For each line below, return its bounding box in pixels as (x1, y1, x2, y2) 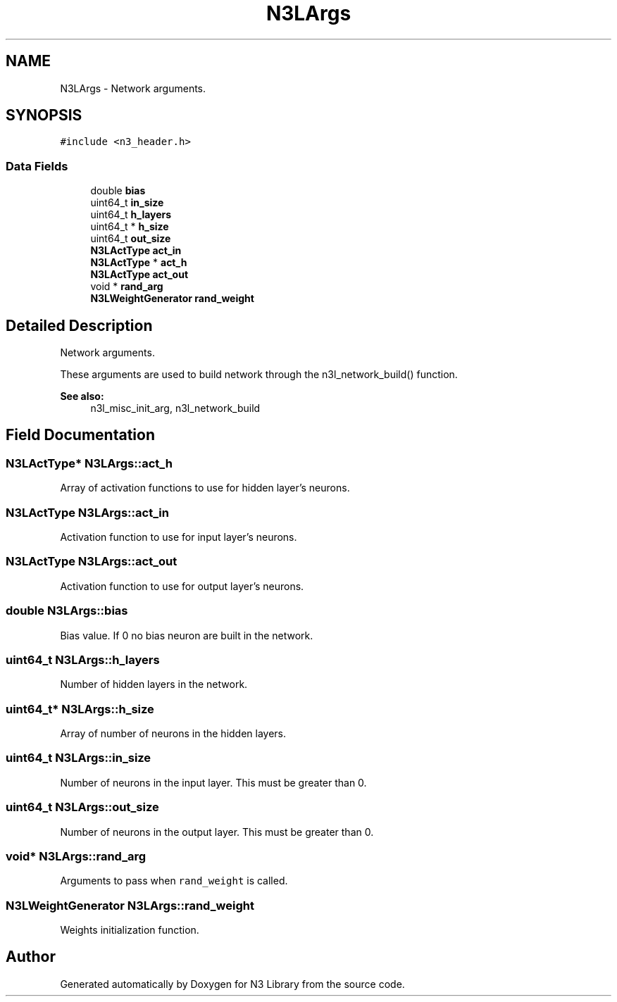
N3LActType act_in (90, 244, 182, 257)
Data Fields (6, 158, 68, 173)
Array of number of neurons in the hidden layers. (60, 727, 287, 739)
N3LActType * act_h (90, 256, 187, 269)
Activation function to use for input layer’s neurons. (60, 531, 297, 543)
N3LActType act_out (90, 268, 189, 281)
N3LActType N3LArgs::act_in (6, 505, 169, 520)
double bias (90, 184, 146, 197)
